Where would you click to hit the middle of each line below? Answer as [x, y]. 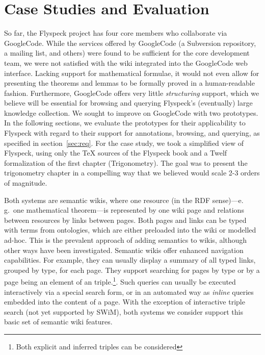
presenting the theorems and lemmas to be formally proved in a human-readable [129, 83]
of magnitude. [26, 183]
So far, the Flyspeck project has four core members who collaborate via [116, 33]
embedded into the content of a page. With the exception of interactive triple [125, 302]
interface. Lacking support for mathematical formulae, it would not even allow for [132, 73]
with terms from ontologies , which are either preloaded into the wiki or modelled [130, 230]
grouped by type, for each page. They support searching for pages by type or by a [132, 270]
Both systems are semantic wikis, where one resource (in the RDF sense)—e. [124, 200]
